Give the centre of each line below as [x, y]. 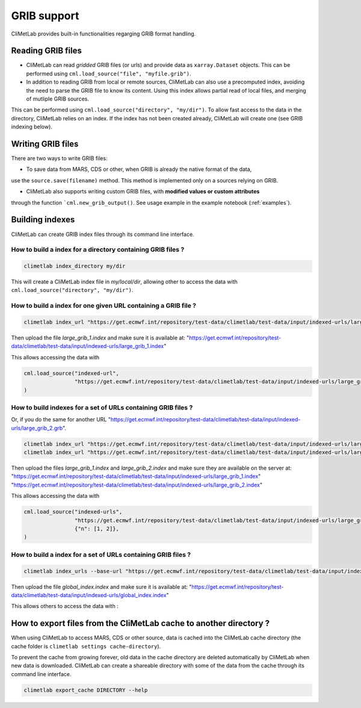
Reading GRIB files [47, 51]
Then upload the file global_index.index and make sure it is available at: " [101, 586]
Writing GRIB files [45, 144]
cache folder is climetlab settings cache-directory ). [86, 646]
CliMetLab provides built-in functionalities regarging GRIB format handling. [103, 34]
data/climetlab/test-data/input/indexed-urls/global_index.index [89, 595]
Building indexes [43, 220]
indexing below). [32, 127]
